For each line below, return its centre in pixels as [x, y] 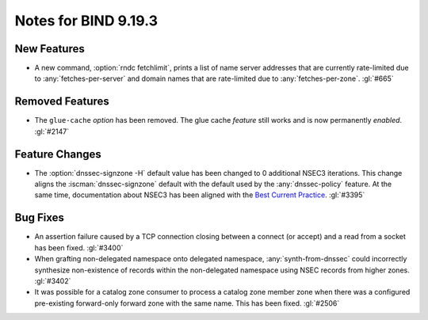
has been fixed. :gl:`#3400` [79, 248]
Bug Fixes [40, 218]
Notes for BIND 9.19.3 [86, 21]
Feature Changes [58, 154]
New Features [50, 49]
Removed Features [62, 102]
